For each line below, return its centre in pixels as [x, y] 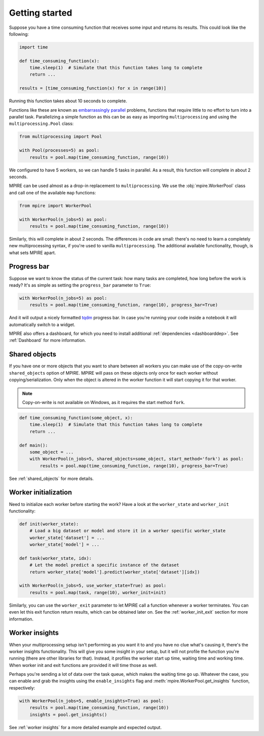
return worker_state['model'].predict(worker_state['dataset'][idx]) [115, 572]
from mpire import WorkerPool [55, 205]
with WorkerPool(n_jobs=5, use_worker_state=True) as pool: [93, 586]
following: [19, 34]
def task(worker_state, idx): [55, 558]
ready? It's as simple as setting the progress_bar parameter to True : [80, 285]
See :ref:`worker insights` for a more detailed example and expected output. [85, 727]
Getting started [41, 13]
